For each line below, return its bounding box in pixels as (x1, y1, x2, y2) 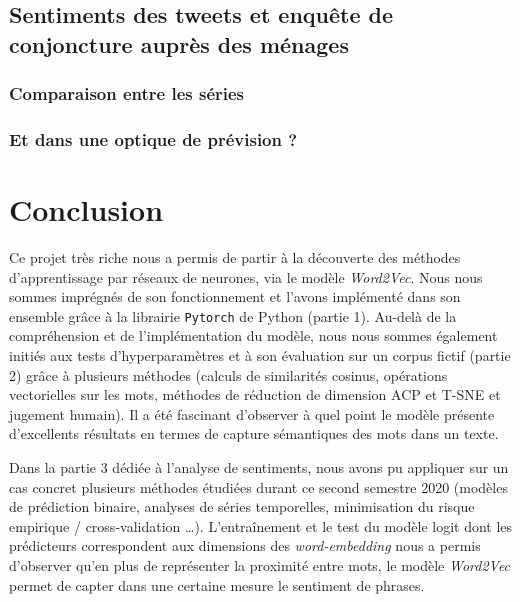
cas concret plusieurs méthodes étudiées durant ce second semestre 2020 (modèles (9, 476, 508, 497)
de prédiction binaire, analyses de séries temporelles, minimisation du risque (9, 496, 475, 517)
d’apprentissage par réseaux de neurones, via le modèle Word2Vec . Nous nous (9, 266, 483, 287)
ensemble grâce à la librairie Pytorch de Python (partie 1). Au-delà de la (9, 305, 457, 326)
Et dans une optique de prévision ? (9, 126, 298, 151)
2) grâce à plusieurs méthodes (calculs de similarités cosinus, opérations (9, 364, 448, 385)
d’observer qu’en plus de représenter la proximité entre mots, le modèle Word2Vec (9, 554, 511, 575)
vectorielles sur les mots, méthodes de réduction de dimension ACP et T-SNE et (9, 384, 501, 405)
